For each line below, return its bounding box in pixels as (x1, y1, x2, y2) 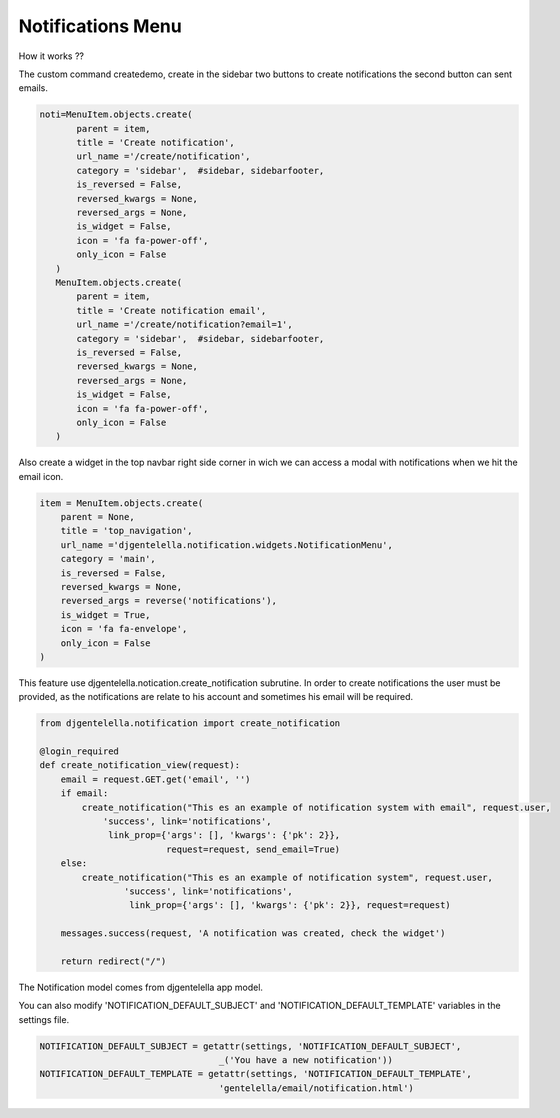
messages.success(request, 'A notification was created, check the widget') (60, 928, 446, 939)
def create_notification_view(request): (39, 760, 240, 771)
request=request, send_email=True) (165, 843, 341, 855)
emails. (18, 82, 49, 94)
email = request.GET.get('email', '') (60, 773, 251, 785)
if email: (60, 788, 109, 799)
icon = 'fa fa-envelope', (60, 623, 188, 635)
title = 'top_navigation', (60, 525, 194, 537)
